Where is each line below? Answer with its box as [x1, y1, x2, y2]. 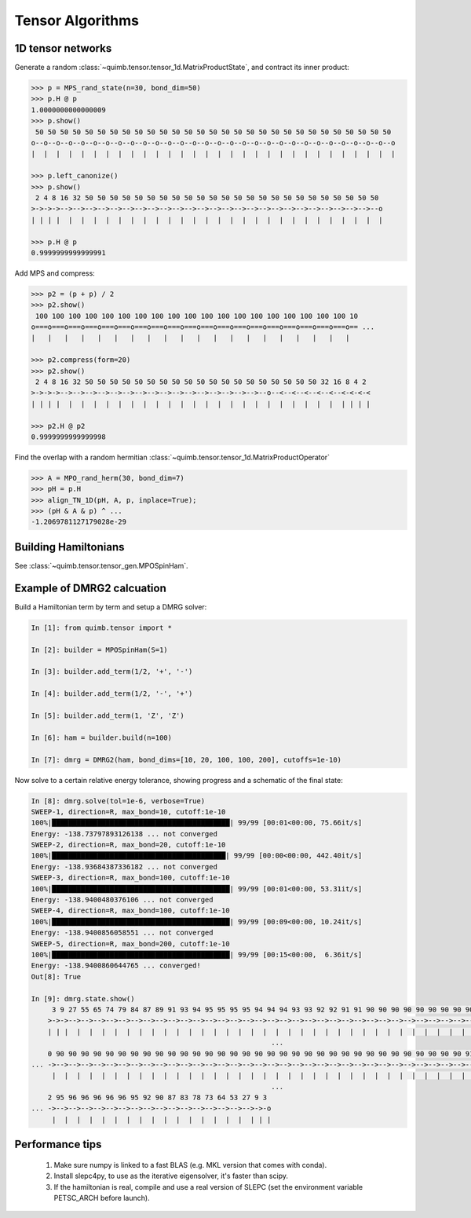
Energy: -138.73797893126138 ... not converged [31, 829, 217, 838]
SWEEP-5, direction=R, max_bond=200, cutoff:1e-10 [31, 939, 231, 948]
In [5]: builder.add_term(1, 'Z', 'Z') [31, 711, 184, 720]
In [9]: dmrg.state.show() [31, 994, 135, 1003]
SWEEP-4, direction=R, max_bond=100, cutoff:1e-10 [31, 906, 231, 915]
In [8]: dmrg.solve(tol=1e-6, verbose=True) [31, 796, 206, 805]
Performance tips [14, 1138, 102, 1151]
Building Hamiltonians [14, 540, 125, 554]
